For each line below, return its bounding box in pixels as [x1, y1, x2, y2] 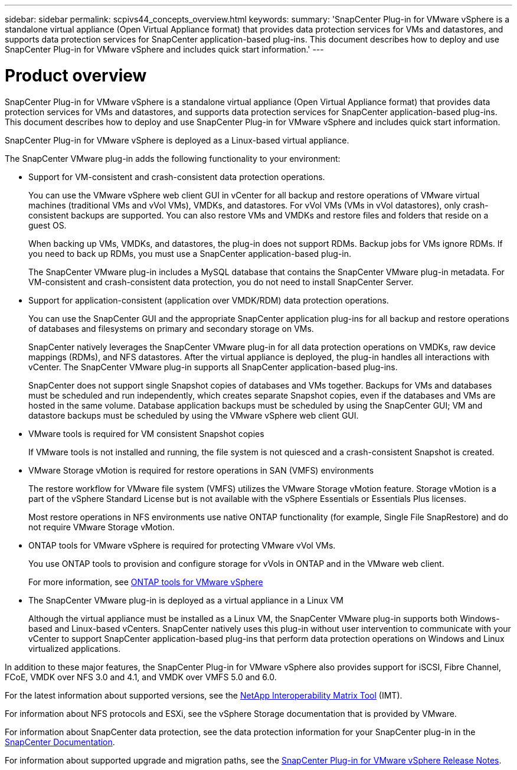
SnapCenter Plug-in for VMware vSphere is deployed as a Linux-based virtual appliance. [5, 135, 349, 145]
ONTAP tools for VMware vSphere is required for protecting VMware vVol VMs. [28, 540, 336, 550]
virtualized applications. [28, 643, 121, 654]
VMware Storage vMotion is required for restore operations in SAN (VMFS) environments [28, 465, 374, 475]
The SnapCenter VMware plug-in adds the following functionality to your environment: [5, 153, 341, 164]
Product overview [5, 65, 147, 86]
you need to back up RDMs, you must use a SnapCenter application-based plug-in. [28, 248, 352, 259]
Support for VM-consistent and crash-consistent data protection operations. [28, 171, 325, 182]
